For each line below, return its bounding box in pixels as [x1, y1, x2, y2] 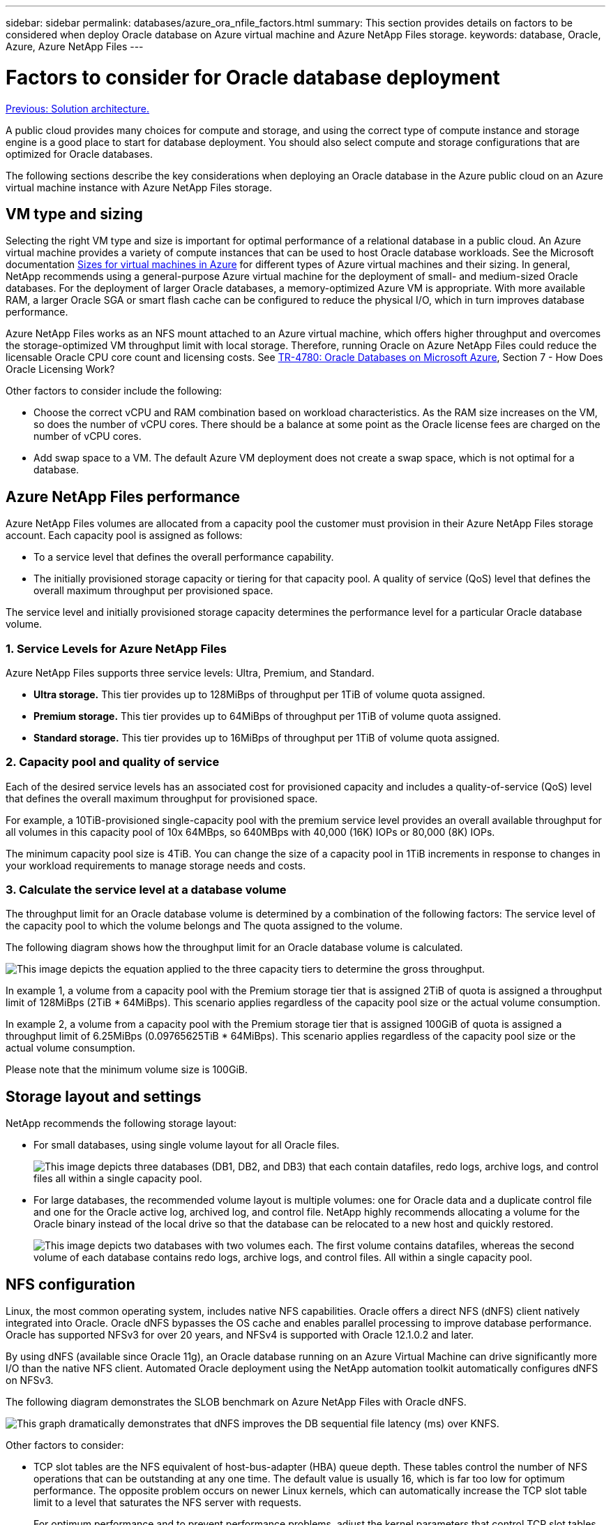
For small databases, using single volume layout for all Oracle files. [33, 1139, 340, 1151]
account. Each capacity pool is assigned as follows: [6, 529, 243, 542]
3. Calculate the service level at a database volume [6, 883, 287, 897]
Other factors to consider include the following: [6, 385, 222, 397]
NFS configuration [6, 1275, 135, 1293]
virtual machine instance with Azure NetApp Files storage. [6, 181, 273, 193]
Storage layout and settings [6, 1087, 202, 1105]
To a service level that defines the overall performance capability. [33, 551, 334, 563]
